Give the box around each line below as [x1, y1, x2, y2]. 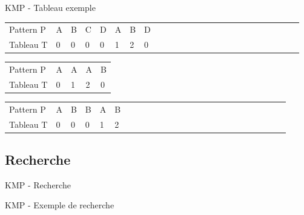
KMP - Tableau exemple [5, 1, 96, 13]
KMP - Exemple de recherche [5, 199, 114, 211]
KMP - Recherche [5, 178, 71, 191]
